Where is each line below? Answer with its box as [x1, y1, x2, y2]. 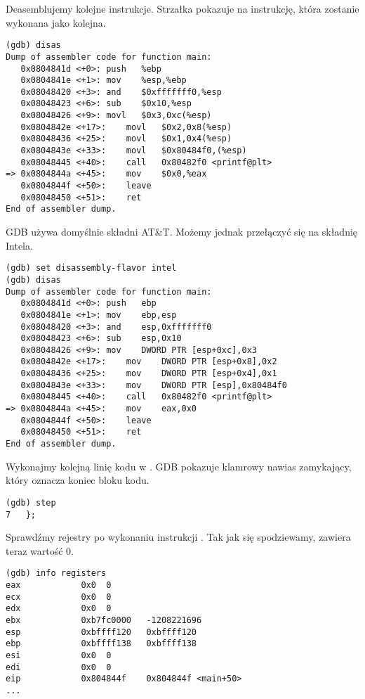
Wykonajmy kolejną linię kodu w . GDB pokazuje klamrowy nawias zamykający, [6, 458, 352, 473]
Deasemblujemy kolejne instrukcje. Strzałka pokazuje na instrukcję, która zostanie [6, 1, 359, 15]
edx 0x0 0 [6, 603, 112, 614]
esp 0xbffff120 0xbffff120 [6, 627, 197, 637]
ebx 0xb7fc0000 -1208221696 [6, 615, 202, 626]
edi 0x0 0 [6, 662, 112, 672]
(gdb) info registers [6, 568, 107, 579]
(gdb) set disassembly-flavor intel [6, 263, 177, 274]
